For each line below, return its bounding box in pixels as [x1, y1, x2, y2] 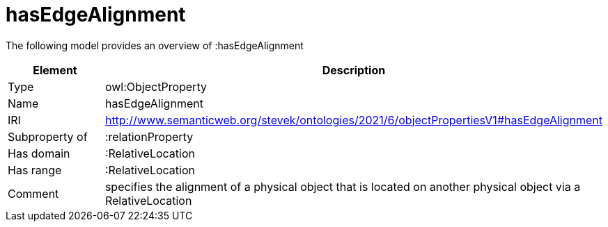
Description [322, 62, 386, 77]
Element [33, 62, 77, 77]
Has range [8, 162, 62, 177]
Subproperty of [8, 129, 88, 144]
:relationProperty [104, 129, 194, 144]
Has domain [8, 146, 70, 160]
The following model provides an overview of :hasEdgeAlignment [6, 39, 304, 51]
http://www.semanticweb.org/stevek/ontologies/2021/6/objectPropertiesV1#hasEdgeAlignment [104, 112, 602, 127]
